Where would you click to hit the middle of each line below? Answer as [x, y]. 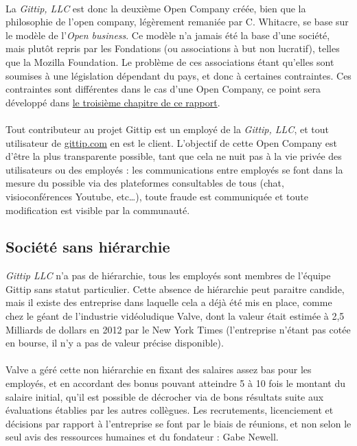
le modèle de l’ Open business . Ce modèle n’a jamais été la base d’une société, [168, 35]
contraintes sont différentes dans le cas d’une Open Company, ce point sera [163, 89]
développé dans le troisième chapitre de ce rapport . [113, 102]
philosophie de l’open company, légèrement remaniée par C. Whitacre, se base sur [177, 22]
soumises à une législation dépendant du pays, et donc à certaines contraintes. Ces [178, 75]
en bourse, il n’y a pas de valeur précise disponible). [115, 343]
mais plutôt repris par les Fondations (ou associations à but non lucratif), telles [173, 48]
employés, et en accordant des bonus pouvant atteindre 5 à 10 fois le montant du [176, 383]
